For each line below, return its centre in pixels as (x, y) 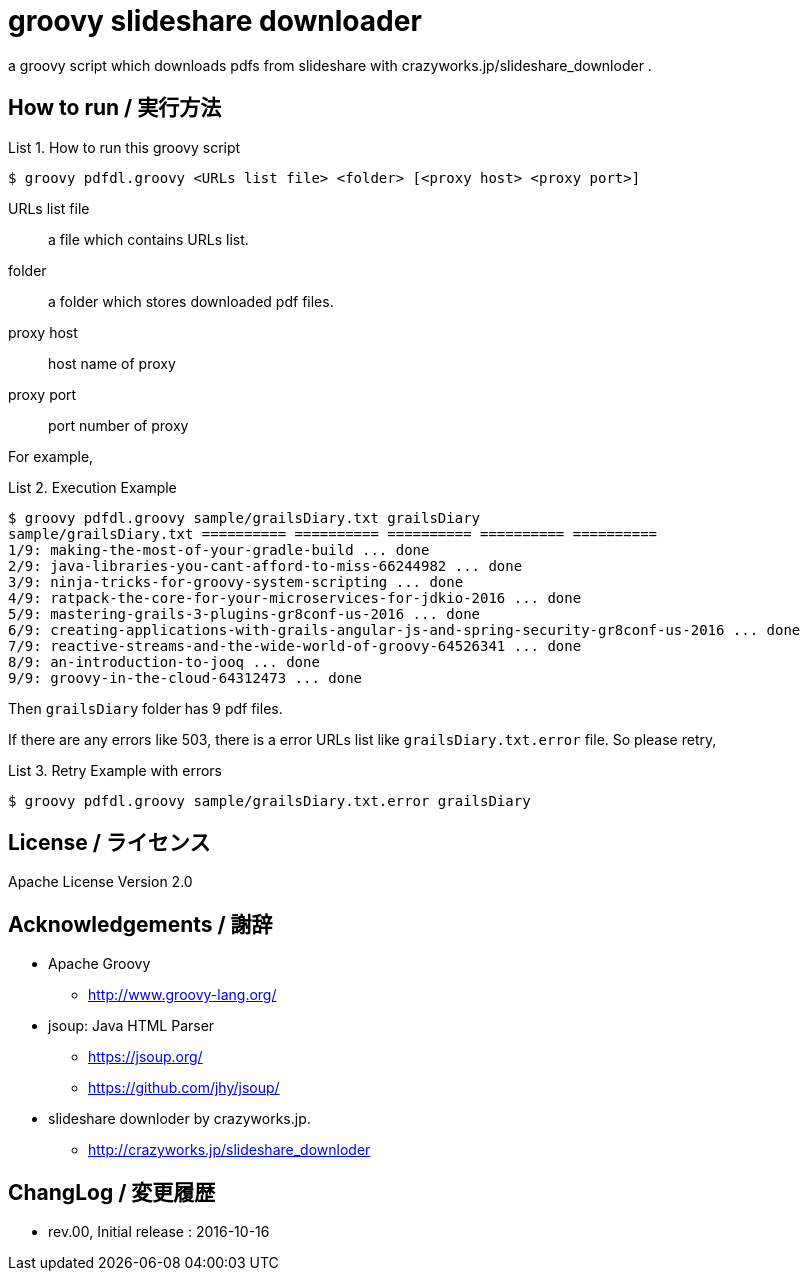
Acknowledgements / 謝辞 (140, 924)
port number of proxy (118, 425)
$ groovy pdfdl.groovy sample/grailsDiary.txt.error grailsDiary (269, 800)
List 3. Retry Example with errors (115, 770)
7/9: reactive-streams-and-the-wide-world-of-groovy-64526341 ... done (295, 645)
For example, (51, 456)
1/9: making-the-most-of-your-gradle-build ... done (219, 549)
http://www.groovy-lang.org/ (182, 995)
